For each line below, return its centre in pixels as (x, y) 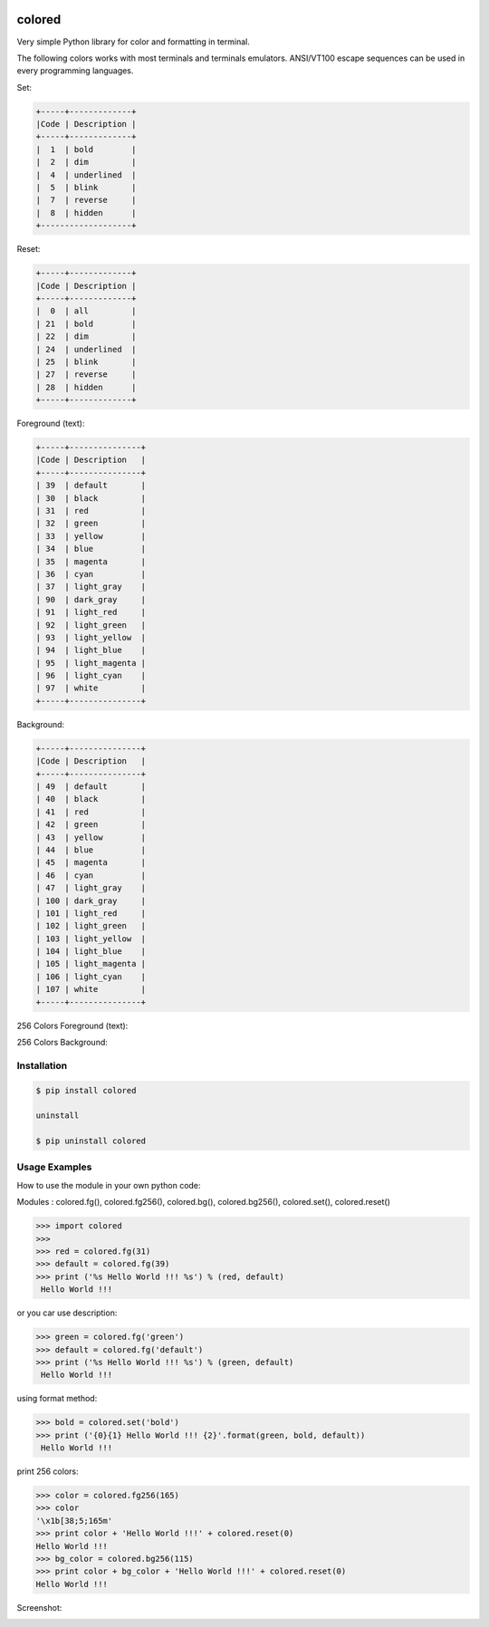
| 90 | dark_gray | (91, 599)
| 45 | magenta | (91, 862)
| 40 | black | (91, 799)
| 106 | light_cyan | (91, 977)
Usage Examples (54, 1167)
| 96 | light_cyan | (91, 676)
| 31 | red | (91, 510)
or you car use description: (67, 1313)
